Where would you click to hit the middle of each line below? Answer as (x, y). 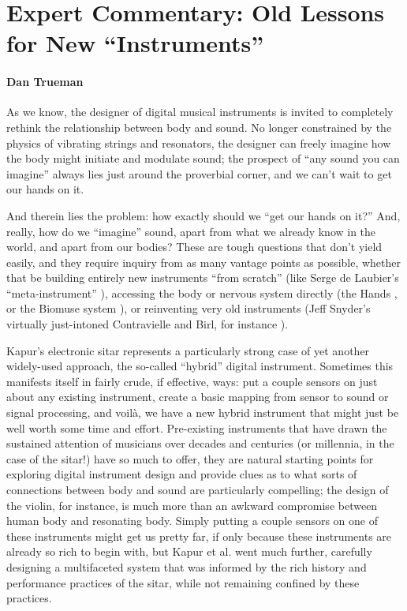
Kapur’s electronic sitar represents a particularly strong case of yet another (188, 350)
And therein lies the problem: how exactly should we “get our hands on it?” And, (203, 215)
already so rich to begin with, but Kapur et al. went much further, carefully (189, 551)
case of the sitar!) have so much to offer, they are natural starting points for (190, 458)
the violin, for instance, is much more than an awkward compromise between (192, 505)
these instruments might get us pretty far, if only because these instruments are (199, 536)
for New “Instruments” (135, 43)
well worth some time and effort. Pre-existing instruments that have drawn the (197, 427)
